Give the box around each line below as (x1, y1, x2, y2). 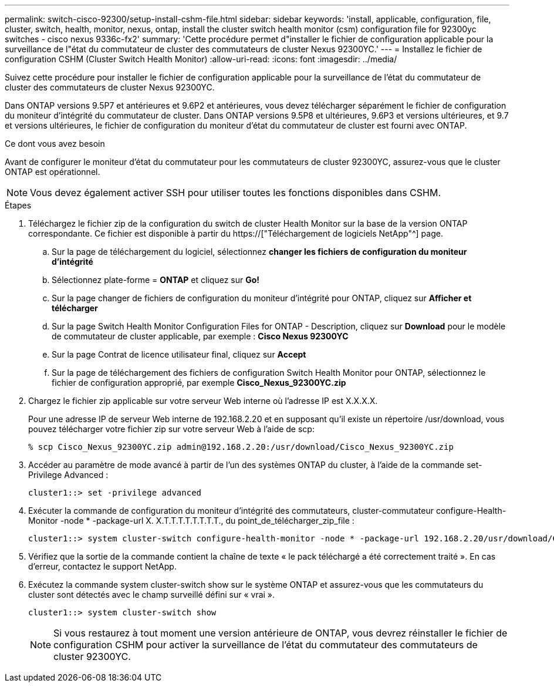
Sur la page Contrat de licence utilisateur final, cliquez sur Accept (52, 349, 306, 359)
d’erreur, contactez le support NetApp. (28, 561, 177, 571)
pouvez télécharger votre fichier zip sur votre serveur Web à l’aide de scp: (28, 424, 315, 434)
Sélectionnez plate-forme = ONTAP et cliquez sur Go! (52, 275, 259, 285)
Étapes (5, 200, 32, 210)
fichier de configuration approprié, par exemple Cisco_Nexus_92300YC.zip (52, 378, 346, 388)
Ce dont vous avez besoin (5, 139, 105, 149)
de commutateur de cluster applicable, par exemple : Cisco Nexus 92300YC (52, 331, 349, 341)
